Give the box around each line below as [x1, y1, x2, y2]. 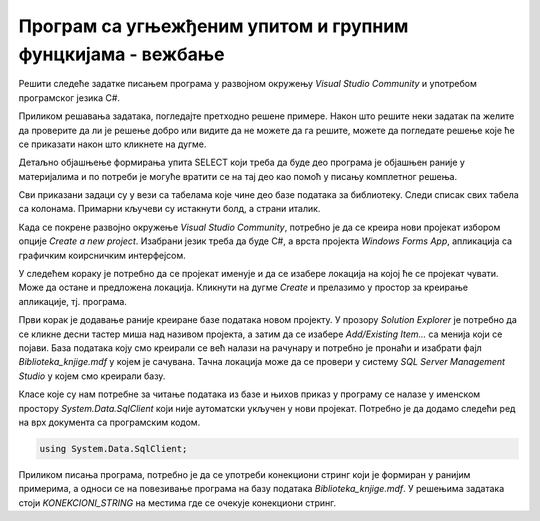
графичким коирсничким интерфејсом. [18, 249, 187, 261]
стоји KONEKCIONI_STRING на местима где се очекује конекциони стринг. [18, 496, 337, 509]
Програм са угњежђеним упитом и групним [18, 15, 409, 37]
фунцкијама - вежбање [18, 43, 225, 65]
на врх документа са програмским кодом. [18, 416, 201, 428]
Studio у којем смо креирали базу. [18, 370, 166, 382]
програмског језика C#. [18, 91, 120, 104]
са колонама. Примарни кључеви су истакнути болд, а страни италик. [18, 203, 321, 215]
